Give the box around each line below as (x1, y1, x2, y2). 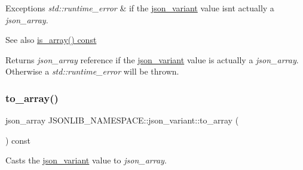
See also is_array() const (5, 33, 97, 46)
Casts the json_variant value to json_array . (5, 154, 167, 166)
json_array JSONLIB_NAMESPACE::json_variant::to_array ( (5, 114, 239, 126)
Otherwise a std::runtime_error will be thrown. (5, 65, 179, 78)
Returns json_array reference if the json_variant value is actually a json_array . (5, 53, 299, 66)
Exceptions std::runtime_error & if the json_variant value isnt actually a (5, 2, 274, 14)
